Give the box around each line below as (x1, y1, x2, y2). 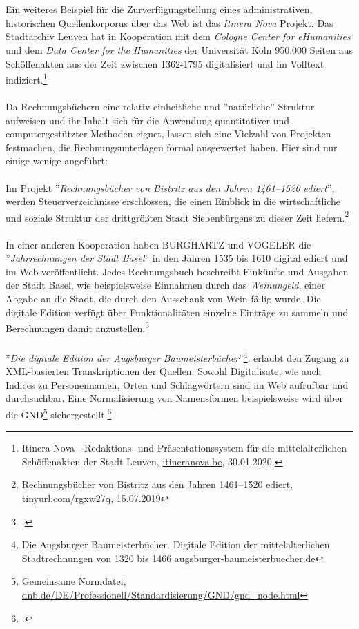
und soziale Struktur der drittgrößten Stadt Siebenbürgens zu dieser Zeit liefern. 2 (6, 208, 349, 224)
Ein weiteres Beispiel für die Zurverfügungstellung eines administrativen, (6, 2, 313, 17)
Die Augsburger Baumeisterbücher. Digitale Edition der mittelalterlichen (21, 537, 330, 552)
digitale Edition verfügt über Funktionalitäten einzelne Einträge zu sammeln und (6, 304, 349, 319)
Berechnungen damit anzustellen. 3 (6, 319, 149, 335)
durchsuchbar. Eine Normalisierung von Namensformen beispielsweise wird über (6, 391, 344, 405)
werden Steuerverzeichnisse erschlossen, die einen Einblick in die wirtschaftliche (6, 194, 340, 209)
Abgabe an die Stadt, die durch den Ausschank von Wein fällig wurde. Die (6, 291, 321, 305)
